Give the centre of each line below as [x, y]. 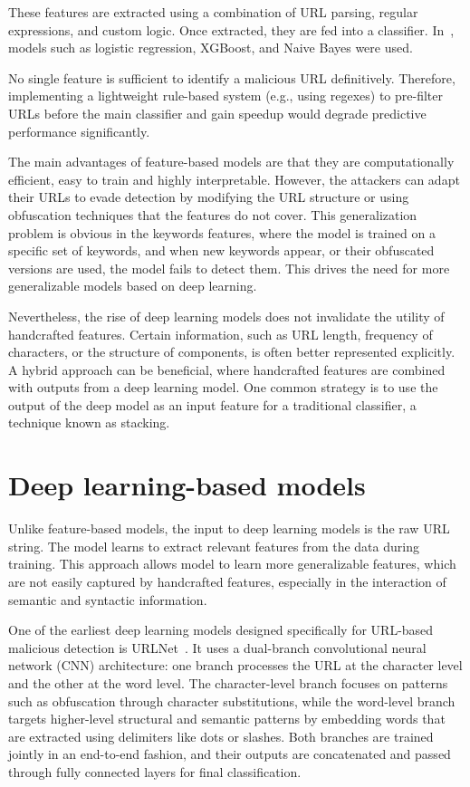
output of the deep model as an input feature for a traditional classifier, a [212, 404]
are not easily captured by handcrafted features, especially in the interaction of [227, 581]
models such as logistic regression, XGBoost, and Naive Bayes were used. [211, 48]
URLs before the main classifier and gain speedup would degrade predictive [217, 113]
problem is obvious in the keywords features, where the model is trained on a [222, 232]
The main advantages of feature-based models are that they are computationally [231, 162]
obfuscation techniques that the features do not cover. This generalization [213, 214]
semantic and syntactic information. [108, 599]
